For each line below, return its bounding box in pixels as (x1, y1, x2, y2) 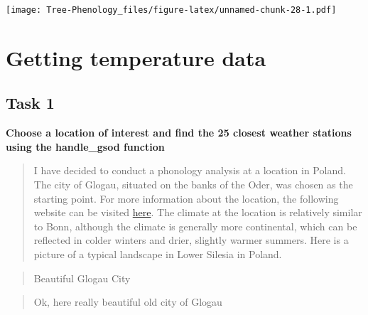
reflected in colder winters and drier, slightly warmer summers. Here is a (33, 233, 349, 247)
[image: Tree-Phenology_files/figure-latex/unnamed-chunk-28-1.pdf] (6, 5, 337, 15)
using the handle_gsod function (6, 139, 165, 154)
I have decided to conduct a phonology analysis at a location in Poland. (33, 163, 346, 178)
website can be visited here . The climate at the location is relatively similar (33, 205, 362, 220)
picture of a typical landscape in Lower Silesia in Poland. (33, 246, 282, 261)
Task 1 (6, 92, 55, 114)
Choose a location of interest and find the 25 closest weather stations (6, 125, 352, 140)
